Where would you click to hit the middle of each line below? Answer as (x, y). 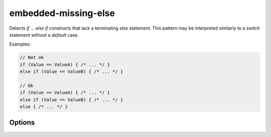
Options (22, 123)
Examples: (20, 44)
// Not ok (32, 57)
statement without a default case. (44, 35)
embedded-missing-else (62, 13)
